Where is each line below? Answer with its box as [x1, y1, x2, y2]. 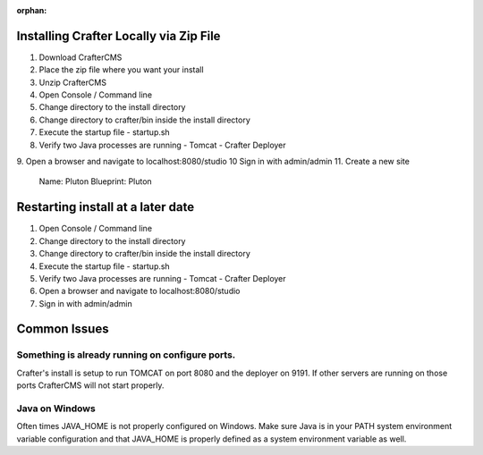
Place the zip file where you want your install [38, 64, 205, 75]
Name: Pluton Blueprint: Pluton [38, 176, 152, 187]
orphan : [16, 5, 47, 15]
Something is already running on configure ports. [16, 349, 236, 361]
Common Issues [16, 322, 109, 337]
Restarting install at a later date [16, 199, 195, 215]
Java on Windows [16, 402, 96, 415]
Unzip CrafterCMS [38, 77, 107, 88]
